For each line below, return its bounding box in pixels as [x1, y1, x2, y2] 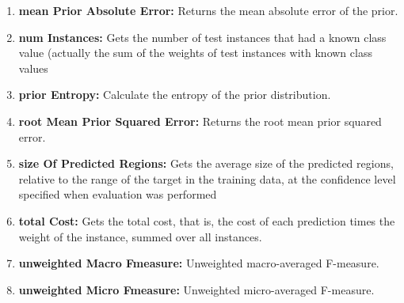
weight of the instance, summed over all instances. [18, 228, 262, 244]
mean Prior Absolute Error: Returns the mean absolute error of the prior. [18, 2, 398, 18]
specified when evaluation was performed [18, 186, 217, 203]
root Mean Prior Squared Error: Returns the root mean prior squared [18, 112, 382, 129]
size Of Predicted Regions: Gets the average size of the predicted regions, [18, 155, 394, 172]
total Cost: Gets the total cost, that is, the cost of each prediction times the [18, 212, 395, 229]
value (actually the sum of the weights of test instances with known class [18, 44, 372, 61]
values [18, 59, 48, 76]
